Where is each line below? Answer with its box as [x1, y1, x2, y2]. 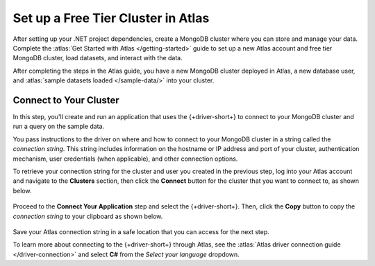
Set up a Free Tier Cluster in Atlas [12, 10, 210, 26]
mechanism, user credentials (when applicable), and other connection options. [12, 154, 238, 163]
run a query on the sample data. [12, 122, 104, 131]
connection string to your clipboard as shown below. [12, 212, 163, 220]
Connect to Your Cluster [12, 94, 119, 106]
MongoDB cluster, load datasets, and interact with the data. [12, 54, 183, 62]
